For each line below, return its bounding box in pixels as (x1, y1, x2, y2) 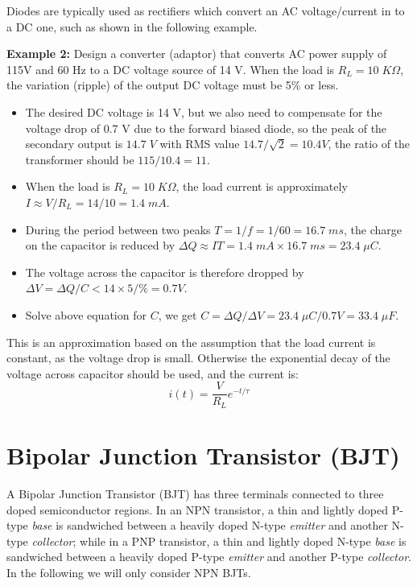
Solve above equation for (25, 306, 147, 323)
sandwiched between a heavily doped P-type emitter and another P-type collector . (6, 548, 411, 565)
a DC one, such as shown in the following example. (6, 18, 258, 35)
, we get (158, 306, 197, 323)
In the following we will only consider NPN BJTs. (6, 563, 251, 580)
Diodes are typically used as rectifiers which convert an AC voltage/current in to (6, 2, 405, 19)
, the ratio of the (328, 135, 411, 152)
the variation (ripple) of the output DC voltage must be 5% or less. (6, 76, 339, 93)
